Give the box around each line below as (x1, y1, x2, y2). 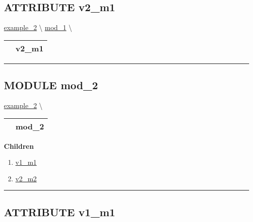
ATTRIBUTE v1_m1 (4, 204, 115, 219)
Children (4, 141, 34, 151)
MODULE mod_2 (4, 78, 98, 93)
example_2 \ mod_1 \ (4, 22, 72, 32)
